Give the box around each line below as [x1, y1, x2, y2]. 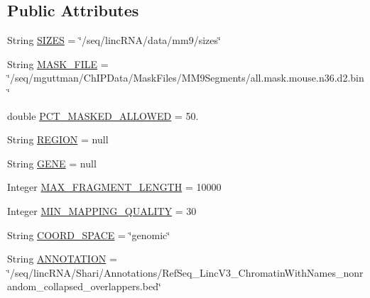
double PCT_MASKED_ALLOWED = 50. [7, 108, 199, 123]
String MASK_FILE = [7, 56, 109, 71]
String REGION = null [7, 132, 109, 147]
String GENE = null [7, 155, 97, 170]
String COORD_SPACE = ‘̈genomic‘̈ [7, 227, 170, 242]
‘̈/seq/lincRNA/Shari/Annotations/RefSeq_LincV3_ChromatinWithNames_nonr [7, 265, 364, 280]
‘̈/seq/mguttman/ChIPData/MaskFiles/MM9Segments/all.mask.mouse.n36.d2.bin [7, 70, 364, 85]
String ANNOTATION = [7, 251, 117, 266]
